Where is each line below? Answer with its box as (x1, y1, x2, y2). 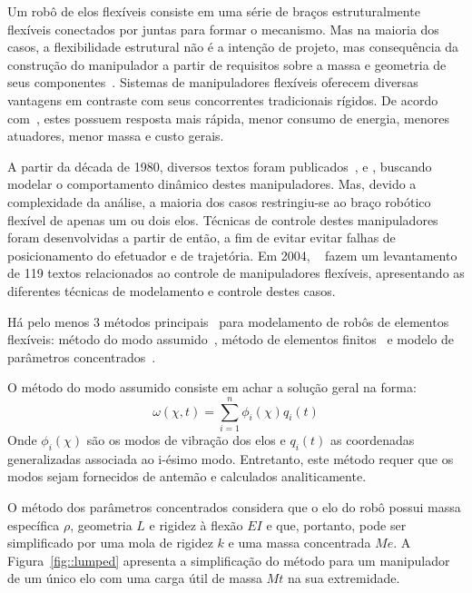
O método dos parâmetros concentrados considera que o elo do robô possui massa (7, 497, 461, 516)
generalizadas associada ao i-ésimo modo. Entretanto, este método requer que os (7, 449, 454, 468)
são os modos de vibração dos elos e (86, 430, 286, 449)
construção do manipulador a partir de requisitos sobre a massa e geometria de (7, 54, 447, 74)
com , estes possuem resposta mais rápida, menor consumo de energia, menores (7, 108, 449, 127)
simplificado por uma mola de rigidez (7, 533, 213, 552)
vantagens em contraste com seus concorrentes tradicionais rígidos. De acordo (7, 90, 438, 109)
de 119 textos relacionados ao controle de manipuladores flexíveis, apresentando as (7, 263, 465, 282)
